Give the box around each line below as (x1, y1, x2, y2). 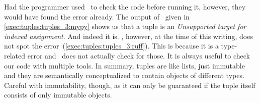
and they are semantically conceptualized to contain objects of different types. (4, 70, 244, 80)
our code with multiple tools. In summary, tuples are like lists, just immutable (4, 60, 245, 70)
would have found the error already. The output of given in (4, 11, 190, 21)
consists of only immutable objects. (4, 89, 112, 100)
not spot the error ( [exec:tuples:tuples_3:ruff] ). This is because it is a (4, 40, 219, 51)
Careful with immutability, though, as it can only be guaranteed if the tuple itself (4, 79, 255, 90)
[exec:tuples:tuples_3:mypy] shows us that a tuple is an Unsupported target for (4, 21, 246, 31)
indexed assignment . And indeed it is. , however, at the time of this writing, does (4, 30, 253, 41)
